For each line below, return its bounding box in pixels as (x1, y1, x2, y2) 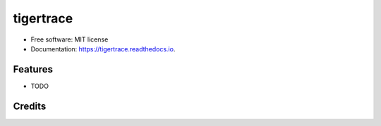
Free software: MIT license (30, 35, 109, 44)
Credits (13, 100, 47, 112)
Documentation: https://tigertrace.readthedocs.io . (30, 44, 176, 53)
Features (13, 63, 53, 75)
